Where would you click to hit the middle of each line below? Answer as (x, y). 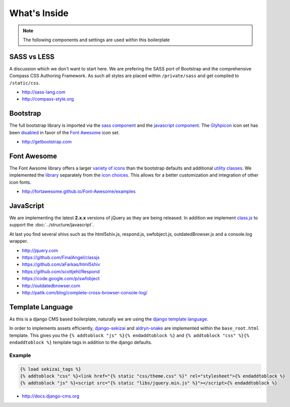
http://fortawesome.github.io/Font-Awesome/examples (79, 192)
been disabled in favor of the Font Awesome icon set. (65, 132)
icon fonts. (20, 182)
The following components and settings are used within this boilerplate (96, 40)
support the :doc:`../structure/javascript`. (52, 225)
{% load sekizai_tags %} (51, 369)
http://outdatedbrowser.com (51, 286)
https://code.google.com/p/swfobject (61, 279)
